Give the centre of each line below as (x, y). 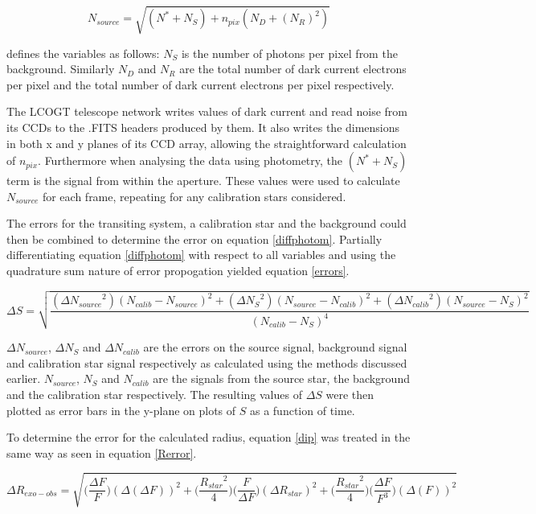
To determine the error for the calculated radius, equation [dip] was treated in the (209, 437)
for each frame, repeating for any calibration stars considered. (194, 196)
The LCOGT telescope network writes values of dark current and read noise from (207, 111)
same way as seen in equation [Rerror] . (102, 452)
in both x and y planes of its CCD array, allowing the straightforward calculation (207, 143)
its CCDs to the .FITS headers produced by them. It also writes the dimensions (203, 127)
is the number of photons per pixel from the (289, 53)
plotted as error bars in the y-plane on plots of (121, 410)
